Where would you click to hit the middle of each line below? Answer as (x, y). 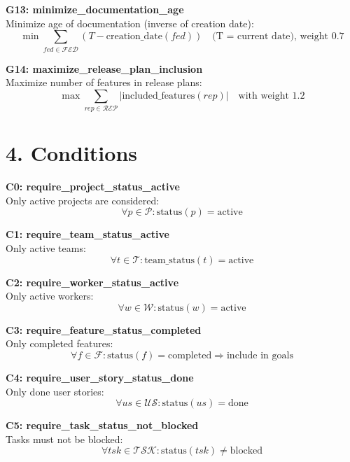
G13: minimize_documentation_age (95, 9)
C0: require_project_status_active (93, 187)
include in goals (260, 355)
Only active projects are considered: (83, 200)
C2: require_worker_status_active (92, 282)
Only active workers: (50, 296)
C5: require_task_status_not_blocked (102, 425)
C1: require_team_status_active (87, 234)
